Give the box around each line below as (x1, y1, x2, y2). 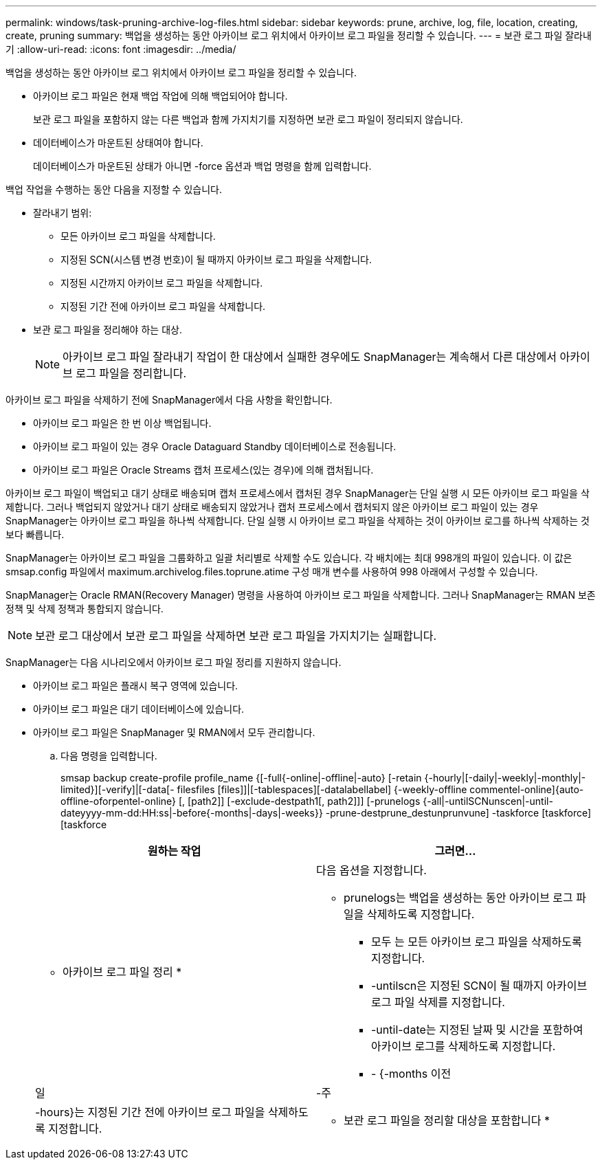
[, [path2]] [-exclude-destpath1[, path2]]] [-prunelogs (178, 795, 421, 807)
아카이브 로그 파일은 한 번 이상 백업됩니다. (33, 417, 212, 429)
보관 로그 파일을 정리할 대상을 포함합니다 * (344, 1113, 550, 1127)
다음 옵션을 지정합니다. (316, 863, 427, 877)
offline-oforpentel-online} (60, 795, 177, 807)
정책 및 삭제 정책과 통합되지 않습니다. (5, 603, 164, 614)
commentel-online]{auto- (469, 784, 584, 795)
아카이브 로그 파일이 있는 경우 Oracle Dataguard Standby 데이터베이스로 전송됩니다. (33, 441, 397, 452)
